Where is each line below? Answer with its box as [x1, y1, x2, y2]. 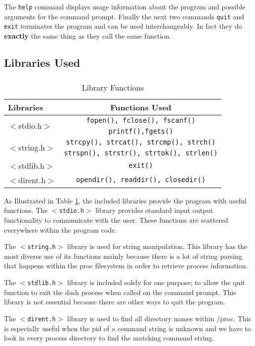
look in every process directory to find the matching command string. [4, 333, 214, 343]
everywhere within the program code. [4, 224, 117, 235]
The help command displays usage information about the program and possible [4, 1, 246, 11]
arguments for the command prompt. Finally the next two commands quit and [4, 11, 245, 21]
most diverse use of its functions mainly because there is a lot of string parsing [4, 250, 242, 261]
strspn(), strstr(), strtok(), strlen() [64, 148, 218, 157]
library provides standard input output [95, 205, 213, 215]
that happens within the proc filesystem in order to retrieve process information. [4, 260, 248, 271]
